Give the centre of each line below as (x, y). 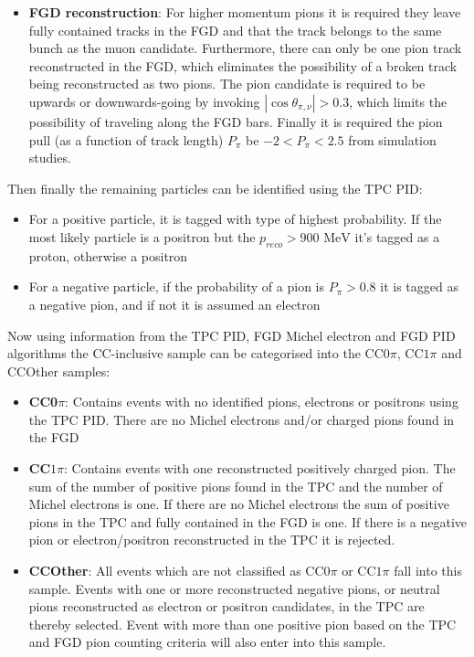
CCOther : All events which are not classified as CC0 (179, 571)
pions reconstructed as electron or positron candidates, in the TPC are (226, 606)
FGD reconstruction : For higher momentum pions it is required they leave (245, 12)
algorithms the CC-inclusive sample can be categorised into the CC (195, 353)
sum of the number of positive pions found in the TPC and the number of (236, 486)
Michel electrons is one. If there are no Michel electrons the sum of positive (239, 504)
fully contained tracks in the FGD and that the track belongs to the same (235, 30)
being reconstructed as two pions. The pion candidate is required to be (227, 84)
